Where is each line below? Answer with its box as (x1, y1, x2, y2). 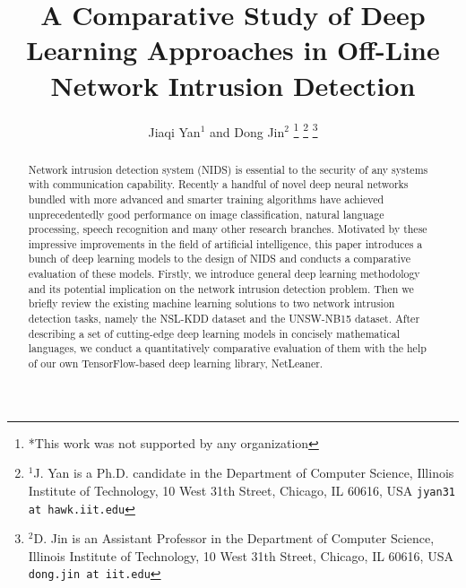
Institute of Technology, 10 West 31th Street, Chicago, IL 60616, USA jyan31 (28, 480, 455, 499)
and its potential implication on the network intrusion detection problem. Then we (28, 281, 414, 296)
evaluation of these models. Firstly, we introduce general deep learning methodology (28, 266, 420, 281)
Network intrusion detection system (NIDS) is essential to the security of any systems (28, 161, 428, 177)
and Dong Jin (210, 122, 285, 141)
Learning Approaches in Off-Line (26, 31, 440, 68)
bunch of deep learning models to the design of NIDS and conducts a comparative (28, 251, 410, 266)
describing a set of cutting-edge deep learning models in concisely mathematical (28, 325, 400, 341)
